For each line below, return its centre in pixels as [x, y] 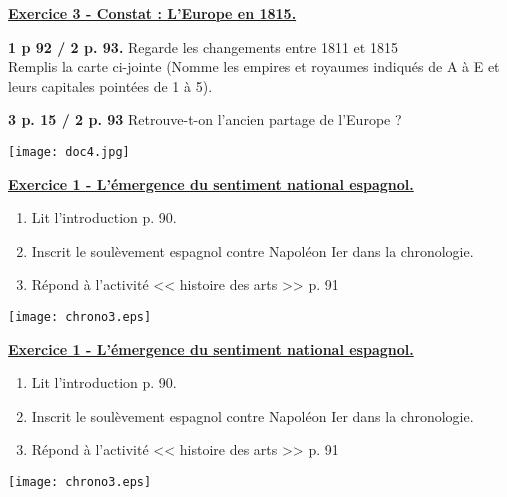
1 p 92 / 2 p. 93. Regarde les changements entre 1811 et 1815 [203, 46]
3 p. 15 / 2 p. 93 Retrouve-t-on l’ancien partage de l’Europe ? [205, 119]
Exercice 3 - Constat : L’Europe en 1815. [152, 13]
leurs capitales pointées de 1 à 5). [110, 85]
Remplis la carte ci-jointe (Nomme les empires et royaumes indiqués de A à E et [254, 66]
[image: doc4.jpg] [69, 151]
